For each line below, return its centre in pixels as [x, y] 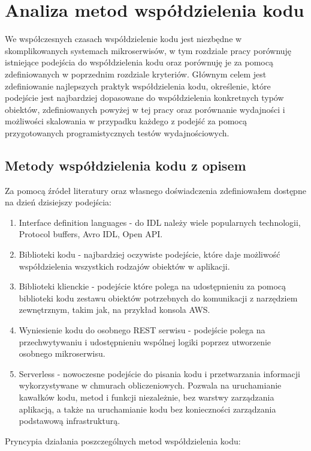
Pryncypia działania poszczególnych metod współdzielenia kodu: [123, 440]
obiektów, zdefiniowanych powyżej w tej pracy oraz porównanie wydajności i [145, 109]
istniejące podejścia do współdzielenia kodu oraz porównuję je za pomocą [139, 62]
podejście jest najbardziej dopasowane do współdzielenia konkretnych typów [144, 98]
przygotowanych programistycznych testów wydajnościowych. [117, 132]
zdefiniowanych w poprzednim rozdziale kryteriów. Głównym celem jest [136, 74]
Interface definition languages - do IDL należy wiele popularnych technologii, [160, 222]
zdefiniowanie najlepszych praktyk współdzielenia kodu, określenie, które [138, 86]
